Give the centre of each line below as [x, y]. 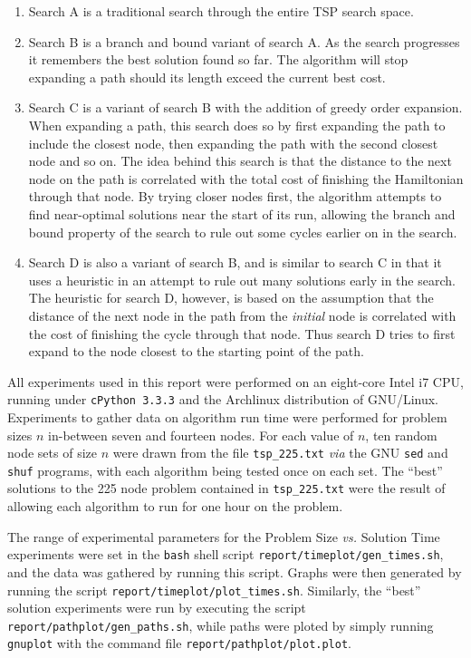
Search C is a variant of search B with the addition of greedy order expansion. [245, 107]
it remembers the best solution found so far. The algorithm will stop [218, 59]
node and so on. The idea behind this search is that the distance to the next [240, 161]
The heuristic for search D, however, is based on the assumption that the [231, 298]
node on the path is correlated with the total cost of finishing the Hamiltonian [246, 178]
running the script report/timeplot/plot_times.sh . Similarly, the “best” [214, 590]
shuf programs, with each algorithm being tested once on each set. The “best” [225, 470]
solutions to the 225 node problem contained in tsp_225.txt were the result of [226, 488]
